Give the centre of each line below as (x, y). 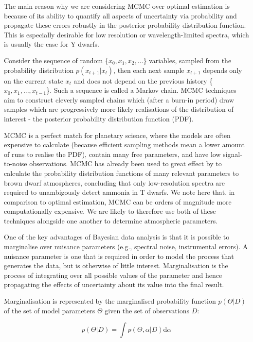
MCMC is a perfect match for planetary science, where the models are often (117, 135)
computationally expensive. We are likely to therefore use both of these (110, 211)
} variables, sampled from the (187, 60)
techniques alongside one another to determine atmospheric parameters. (111, 220)
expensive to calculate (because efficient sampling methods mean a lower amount (124, 145)
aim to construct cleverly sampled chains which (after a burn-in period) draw (119, 99)
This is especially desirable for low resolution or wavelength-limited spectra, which (126, 34)
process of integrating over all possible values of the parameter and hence (113, 275)
